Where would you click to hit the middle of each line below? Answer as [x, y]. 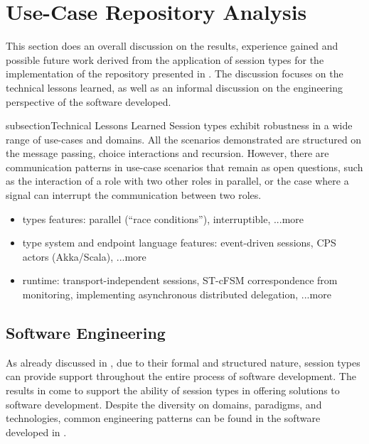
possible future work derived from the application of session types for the [165, 59]
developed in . [36, 432]
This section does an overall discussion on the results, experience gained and [172, 46]
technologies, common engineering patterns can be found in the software [163, 418]
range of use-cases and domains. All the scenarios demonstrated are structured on [184, 139]
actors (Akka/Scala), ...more [84, 256]
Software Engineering [86, 333]
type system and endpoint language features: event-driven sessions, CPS [179, 243]
